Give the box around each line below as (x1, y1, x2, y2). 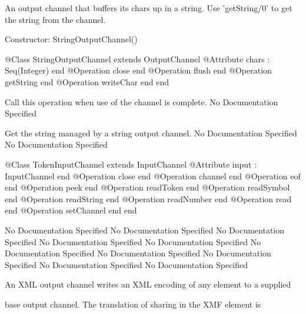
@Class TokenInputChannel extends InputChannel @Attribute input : (5, 158, 257, 170)
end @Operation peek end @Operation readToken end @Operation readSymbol (5, 181, 290, 193)
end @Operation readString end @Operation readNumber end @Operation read (5, 192, 292, 205)
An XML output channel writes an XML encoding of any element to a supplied (5, 278, 291, 290)
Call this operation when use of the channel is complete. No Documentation (5, 95, 278, 108)
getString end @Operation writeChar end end (5, 75, 169, 88)
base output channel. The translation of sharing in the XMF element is (5, 298, 261, 310)
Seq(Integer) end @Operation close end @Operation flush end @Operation (5, 64, 272, 76)
